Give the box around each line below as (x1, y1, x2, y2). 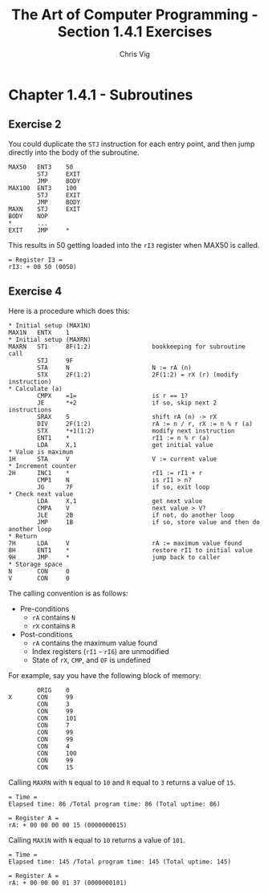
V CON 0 (8, 574, 70, 583)
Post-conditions (19, 629, 73, 639)
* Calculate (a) (8, 384, 63, 392)
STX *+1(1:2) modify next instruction (37, 427, 235, 435)
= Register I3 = (8, 255, 63, 264)
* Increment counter (8, 461, 78, 470)
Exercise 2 (8, 118, 62, 132)
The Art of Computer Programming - (11, 6, 258, 24)
